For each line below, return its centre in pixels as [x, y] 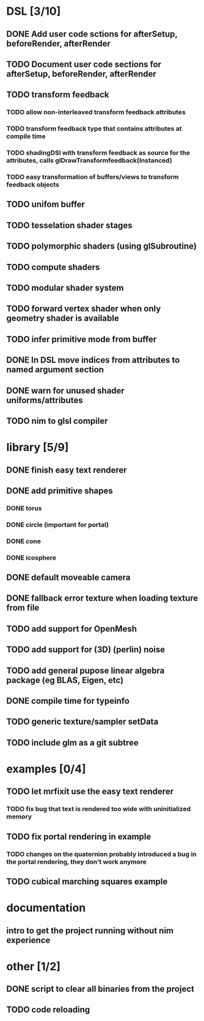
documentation [46, 908]
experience [28, 940]
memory [19, 817]
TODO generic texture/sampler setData [82, 722]
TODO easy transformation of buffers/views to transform [93, 177]
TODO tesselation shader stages [69, 225]
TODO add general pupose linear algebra [86, 670]
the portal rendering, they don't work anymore [77, 861]
